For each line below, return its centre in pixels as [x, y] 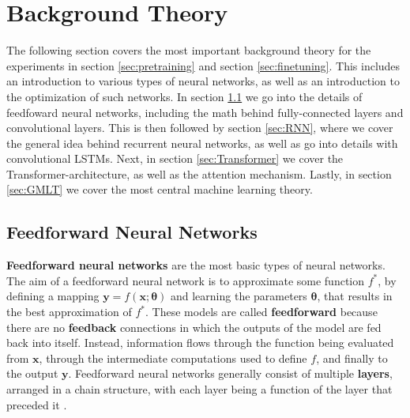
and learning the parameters [239, 296]
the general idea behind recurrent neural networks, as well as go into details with [202, 143]
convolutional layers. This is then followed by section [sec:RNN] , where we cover [200, 128]
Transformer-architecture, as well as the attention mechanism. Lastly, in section [199, 173]
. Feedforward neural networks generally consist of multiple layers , [230, 373]
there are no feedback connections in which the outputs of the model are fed [194, 327]
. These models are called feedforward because [261, 312]
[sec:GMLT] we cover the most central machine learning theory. [160, 189]
